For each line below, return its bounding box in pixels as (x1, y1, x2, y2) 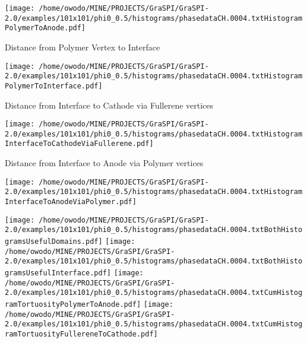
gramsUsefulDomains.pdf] (5, 237, 103, 246)
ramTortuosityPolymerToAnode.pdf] (5, 300, 141, 309)
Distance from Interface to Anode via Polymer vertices (5, 157, 204, 169)
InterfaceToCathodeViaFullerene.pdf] (5, 139, 154, 148)
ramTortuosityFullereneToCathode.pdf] (5, 329, 158, 338)
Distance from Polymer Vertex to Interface (5, 40, 160, 53)
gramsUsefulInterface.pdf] (5, 268, 111, 277)
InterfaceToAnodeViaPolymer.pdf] (5, 198, 137, 206)
